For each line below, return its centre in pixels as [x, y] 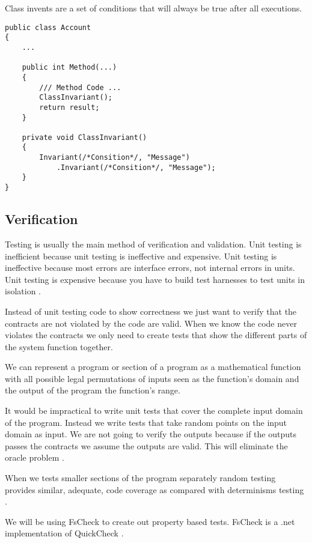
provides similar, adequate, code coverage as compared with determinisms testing [154, 489]
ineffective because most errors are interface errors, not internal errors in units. [150, 268]
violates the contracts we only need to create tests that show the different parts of [156, 335]
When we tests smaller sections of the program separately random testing [140, 478]
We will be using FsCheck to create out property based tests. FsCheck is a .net [150, 521]
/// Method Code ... [80, 87]
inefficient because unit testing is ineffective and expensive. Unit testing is [141, 256]
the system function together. [59, 346]
